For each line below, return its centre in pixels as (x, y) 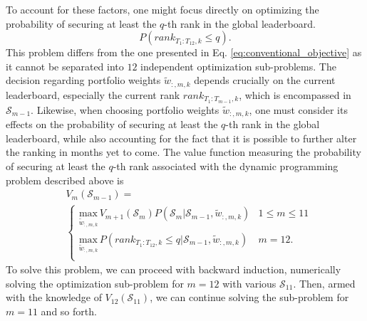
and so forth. (69, 311)
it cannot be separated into (65, 66)
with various (249, 283)
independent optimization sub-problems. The (238, 66)
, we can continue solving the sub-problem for (249, 297)
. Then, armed (324, 283)
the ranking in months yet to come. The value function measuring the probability (183, 152)
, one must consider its (298, 109)
